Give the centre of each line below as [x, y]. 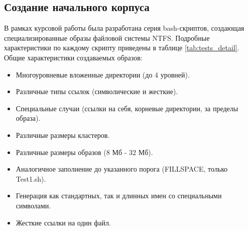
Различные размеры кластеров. [63, 135]
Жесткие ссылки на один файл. [63, 222]
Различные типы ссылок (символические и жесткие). [97, 91]
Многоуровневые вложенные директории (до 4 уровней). [103, 74]
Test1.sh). [31, 178]
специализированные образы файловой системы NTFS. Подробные [107, 37]
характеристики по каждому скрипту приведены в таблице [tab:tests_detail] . [122, 48]
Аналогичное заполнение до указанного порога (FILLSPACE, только [122, 169]
